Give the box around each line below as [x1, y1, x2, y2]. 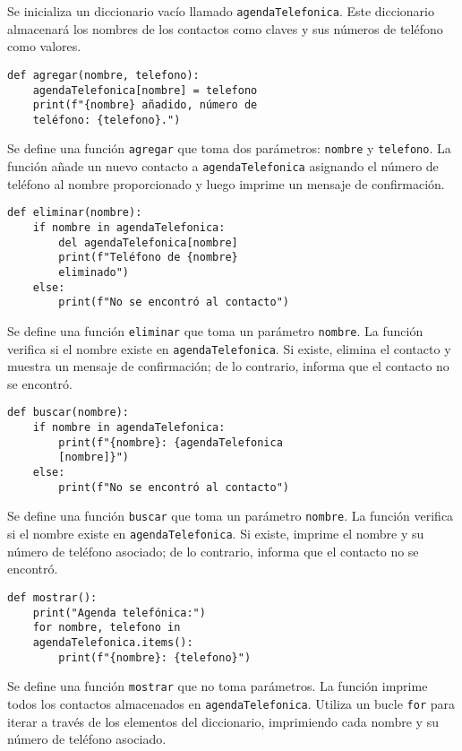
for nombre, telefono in [32, 621, 181, 634]
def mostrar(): [7, 591, 98, 604]
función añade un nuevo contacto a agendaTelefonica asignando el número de [7, 157, 439, 176]
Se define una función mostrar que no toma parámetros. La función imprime [7, 677, 428, 695]
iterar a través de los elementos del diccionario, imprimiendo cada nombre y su [7, 712, 439, 730]
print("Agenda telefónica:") [32, 606, 206, 619]
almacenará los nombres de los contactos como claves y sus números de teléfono [7, 19, 443, 38]
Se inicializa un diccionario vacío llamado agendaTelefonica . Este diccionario [7, 2, 434, 20]
